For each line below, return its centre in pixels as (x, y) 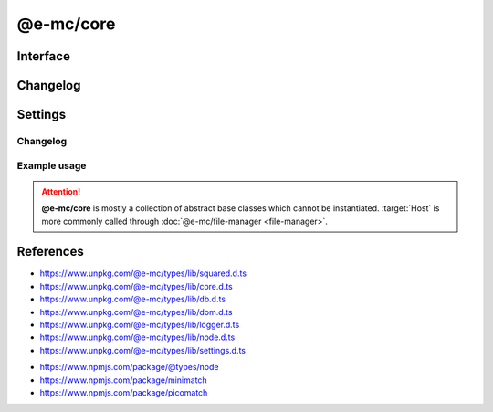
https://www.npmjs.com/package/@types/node (129, 367)
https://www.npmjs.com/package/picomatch (124, 392)
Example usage (52, 165)
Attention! (61, 191)
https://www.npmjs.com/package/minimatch (123, 380)
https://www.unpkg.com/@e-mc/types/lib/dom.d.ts (136, 312)
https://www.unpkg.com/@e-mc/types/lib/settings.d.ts (143, 350)
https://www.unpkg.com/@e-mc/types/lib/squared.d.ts (143, 273)
